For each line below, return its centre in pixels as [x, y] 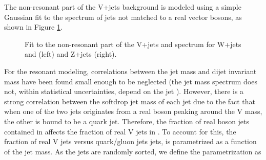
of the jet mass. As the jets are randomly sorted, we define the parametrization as [133, 151]
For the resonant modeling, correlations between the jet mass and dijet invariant [130, 71]
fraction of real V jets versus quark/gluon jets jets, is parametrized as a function [130, 141]
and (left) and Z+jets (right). [71, 54]
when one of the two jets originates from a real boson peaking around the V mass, [133, 111]
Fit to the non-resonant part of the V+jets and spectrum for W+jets [133, 44]
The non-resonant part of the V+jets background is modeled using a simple [123, 7]
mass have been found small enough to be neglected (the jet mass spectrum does [131, 81]
